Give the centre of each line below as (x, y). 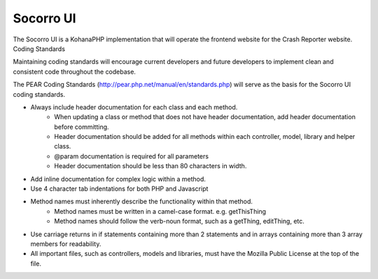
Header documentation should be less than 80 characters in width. (150, 166)
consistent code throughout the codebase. (75, 72)
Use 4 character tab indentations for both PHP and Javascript (119, 189)
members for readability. (66, 244)
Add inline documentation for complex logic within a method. (118, 179)
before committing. (82, 127)
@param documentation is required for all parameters (132, 156)
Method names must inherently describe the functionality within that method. (142, 202)
